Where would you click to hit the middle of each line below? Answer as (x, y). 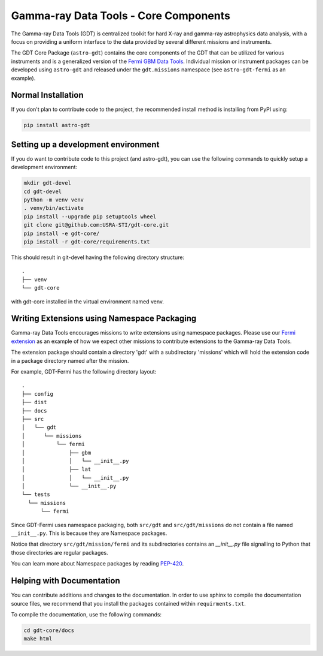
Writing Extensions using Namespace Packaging (104, 319)
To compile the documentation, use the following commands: (86, 614)
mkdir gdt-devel (48, 183)
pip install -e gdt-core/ (62, 233)
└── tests (36, 494)
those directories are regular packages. (60, 552)
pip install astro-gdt (57, 125)
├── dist (34, 402)
